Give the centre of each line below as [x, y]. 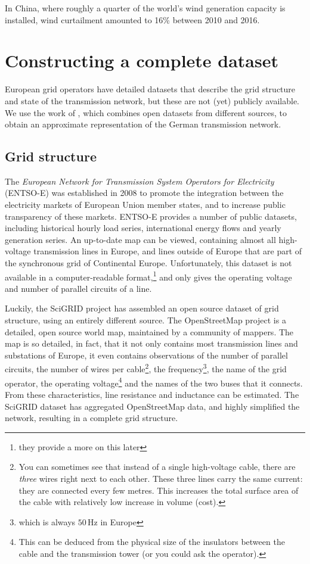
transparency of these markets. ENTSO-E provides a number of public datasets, [151, 216]
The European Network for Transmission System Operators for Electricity [139, 181]
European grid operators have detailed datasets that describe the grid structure [150, 89]
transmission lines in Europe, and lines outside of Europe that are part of [168, 251]
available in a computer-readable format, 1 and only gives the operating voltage [148, 276]
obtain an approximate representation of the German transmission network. [143, 124]
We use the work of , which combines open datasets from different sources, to [146, 112]
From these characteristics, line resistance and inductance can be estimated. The [152, 394]
